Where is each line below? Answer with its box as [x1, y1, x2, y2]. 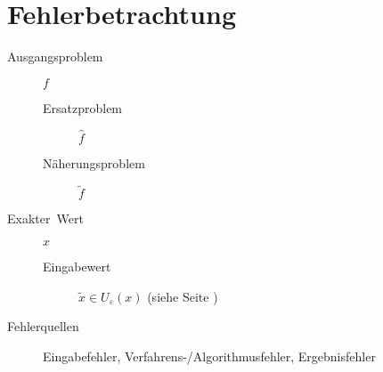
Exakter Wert [7, 209, 84, 228]
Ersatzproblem [43, 98, 123, 117]
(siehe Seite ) [147, 287, 218, 305]
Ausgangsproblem [7, 47, 103, 66]
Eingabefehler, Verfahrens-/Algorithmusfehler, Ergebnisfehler [43, 346, 376, 365]
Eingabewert [43, 256, 111, 275]
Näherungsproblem [43, 153, 145, 172]
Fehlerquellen [7, 317, 79, 336]
